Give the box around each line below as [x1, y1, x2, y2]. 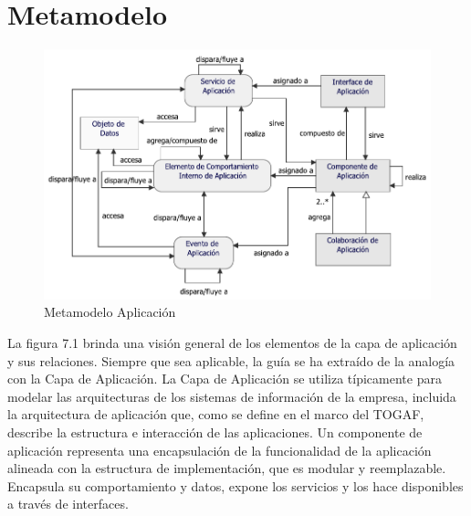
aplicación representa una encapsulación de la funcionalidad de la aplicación [7, 440, 432, 459]
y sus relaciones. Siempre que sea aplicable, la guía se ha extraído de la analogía [7, 351, 455, 370]
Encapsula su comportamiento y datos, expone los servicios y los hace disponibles [7, 476, 464, 495]
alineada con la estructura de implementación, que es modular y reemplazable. [7, 458, 446, 478]
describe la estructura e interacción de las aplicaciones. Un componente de [7, 422, 423, 441]
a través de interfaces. [7, 494, 129, 513]
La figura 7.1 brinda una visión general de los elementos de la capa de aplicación [7, 332, 457, 352]
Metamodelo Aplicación [44, 302, 176, 321]
